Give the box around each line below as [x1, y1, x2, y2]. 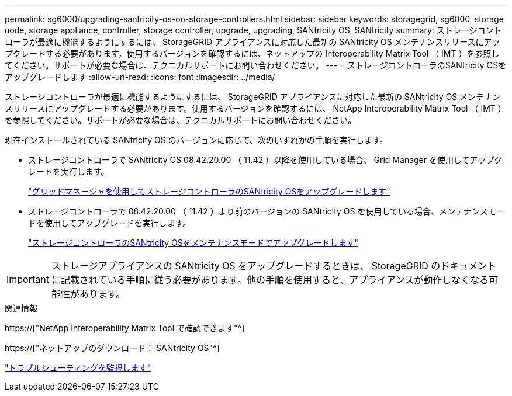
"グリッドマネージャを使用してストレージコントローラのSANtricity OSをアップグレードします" [28, 186, 390, 196]
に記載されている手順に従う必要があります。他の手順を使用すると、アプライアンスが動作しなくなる [51, 274, 489, 286]
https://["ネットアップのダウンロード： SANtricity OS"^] [5, 343, 220, 353]
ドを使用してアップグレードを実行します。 [28, 218, 191, 228]
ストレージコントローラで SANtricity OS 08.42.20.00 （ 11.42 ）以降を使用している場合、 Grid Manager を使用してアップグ [28, 155, 503, 165]
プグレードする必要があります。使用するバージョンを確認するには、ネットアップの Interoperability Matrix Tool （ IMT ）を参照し [5, 48, 500, 58]
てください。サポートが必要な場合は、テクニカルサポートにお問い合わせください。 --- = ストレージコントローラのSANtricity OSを [5, 60, 507, 70]
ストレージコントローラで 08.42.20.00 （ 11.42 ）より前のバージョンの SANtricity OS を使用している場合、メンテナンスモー [28, 206, 504, 216]
